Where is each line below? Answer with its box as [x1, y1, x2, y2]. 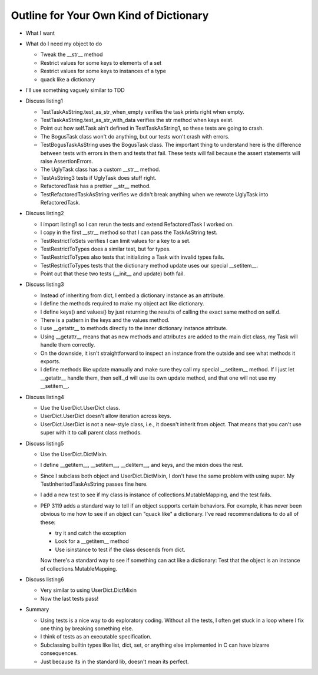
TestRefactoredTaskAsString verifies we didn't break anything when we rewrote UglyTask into [40, 190, 269, 197]
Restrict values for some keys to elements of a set [40, 59, 162, 66]
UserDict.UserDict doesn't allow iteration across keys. [40, 413, 171, 420]
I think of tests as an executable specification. [40, 633, 152, 640]
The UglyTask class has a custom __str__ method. [40, 166, 161, 173]
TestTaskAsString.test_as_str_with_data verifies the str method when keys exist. [40, 117, 234, 124]
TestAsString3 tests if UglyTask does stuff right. [40, 174, 157, 181]
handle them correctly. [40, 341, 95, 348]
